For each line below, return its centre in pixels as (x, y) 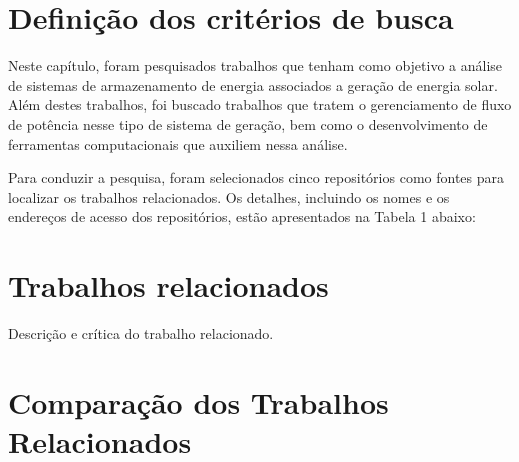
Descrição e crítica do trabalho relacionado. (141, 333)
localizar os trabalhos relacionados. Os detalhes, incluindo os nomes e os (229, 196)
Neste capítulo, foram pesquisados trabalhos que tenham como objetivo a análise (255, 65)
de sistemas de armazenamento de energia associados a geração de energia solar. (253, 84)
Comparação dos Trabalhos (198, 401)
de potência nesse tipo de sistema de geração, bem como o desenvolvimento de (248, 123)
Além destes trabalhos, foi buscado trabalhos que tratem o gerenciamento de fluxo (260, 104)
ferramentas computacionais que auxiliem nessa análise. (178, 143)
